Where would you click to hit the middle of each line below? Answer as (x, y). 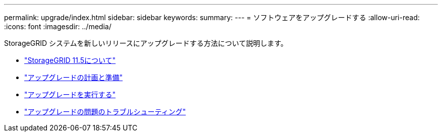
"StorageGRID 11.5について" (70, 60)
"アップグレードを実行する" (70, 94)
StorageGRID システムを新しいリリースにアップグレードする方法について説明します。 (146, 43)
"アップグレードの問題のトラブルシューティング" (105, 112)
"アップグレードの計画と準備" (74, 77)
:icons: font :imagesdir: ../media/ (58, 26)
